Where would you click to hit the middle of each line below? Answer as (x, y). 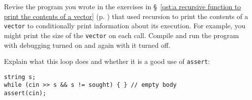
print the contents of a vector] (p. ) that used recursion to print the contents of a (126, 16)
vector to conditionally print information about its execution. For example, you (125, 26)
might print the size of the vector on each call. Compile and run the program (122, 35)
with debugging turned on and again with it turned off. (87, 45)
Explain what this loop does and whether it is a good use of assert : (107, 61)
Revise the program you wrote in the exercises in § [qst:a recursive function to (123, 6)
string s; (20, 77)
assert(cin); (25, 93)
